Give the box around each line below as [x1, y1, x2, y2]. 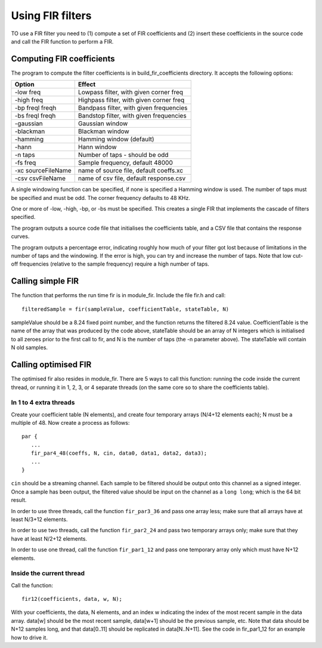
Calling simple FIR [11, 276, 79, 286]
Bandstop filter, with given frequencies [78, 112, 187, 120]
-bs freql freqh [14, 112, 56, 120]
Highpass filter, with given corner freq [78, 96, 185, 104]
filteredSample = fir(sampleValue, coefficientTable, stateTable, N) [21, 306, 230, 313]
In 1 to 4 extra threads [11, 399, 75, 407]
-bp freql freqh [14, 104, 57, 112]
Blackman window [78, 127, 129, 135]
